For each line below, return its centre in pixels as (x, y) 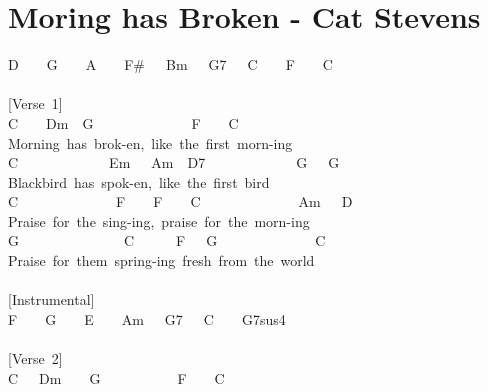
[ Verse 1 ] (35, 103)
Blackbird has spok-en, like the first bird (139, 181)
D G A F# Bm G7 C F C (170, 64)
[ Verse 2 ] (35, 358)
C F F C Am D (180, 201)
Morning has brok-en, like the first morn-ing (150, 142)
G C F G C (167, 240)
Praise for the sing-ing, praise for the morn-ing (159, 220)
